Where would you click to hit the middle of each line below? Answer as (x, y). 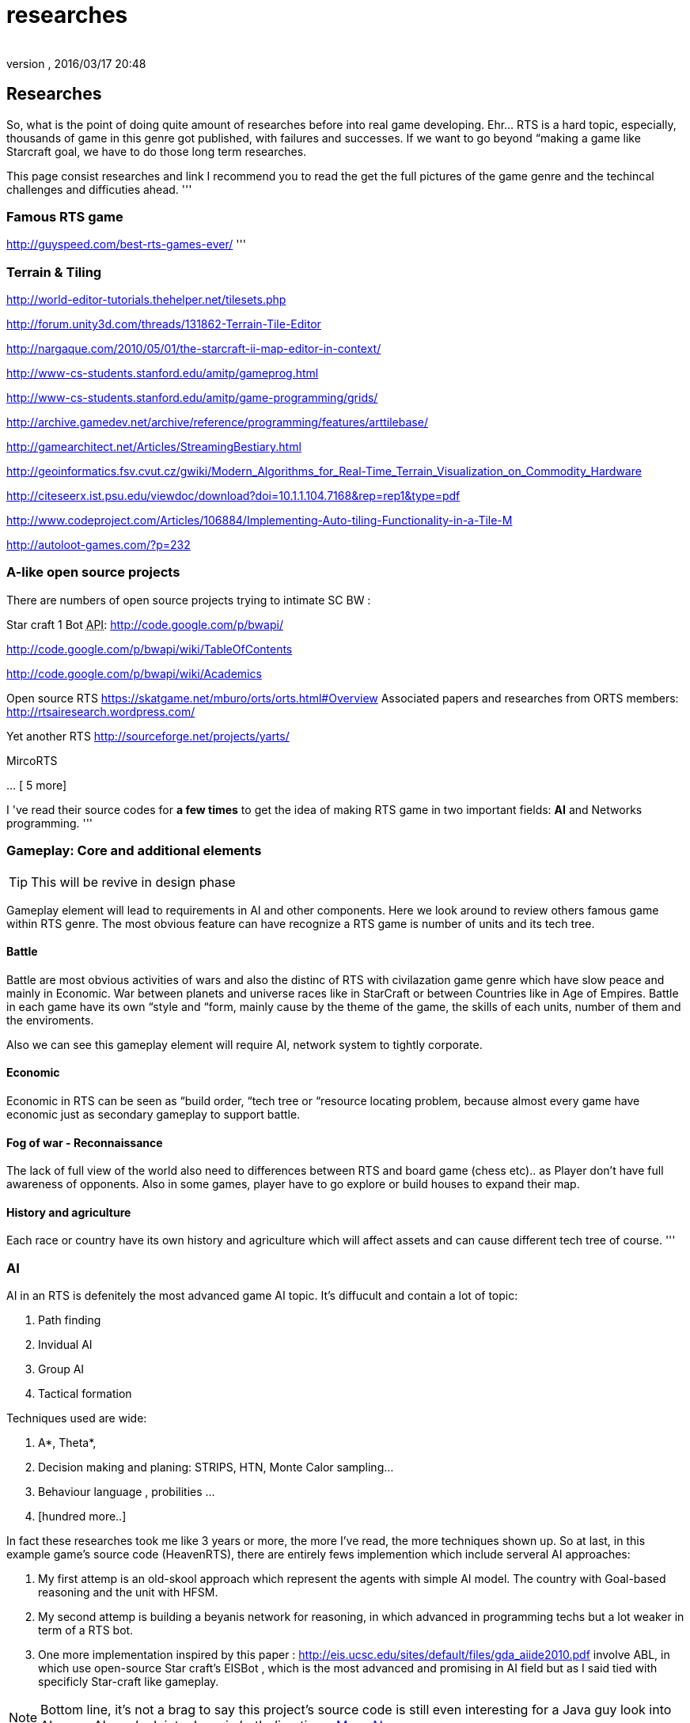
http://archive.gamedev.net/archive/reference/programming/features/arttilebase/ (217, 422)
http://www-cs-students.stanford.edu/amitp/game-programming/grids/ (192, 398)
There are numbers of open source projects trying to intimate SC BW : (189, 600)
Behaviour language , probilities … (127, 1492)
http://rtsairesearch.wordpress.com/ (101, 711)
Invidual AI (65, 1345)
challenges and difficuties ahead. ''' (99, 189)
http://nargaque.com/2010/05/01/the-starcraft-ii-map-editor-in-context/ (194, 349)
